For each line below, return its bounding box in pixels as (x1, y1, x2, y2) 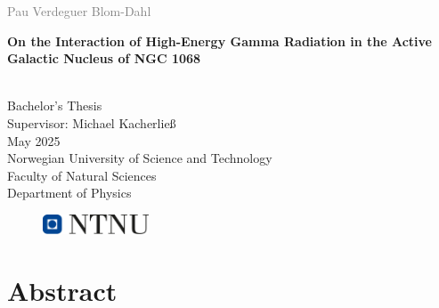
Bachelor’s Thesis (7, 96, 102, 115)
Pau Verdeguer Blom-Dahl (7, 2, 151, 20)
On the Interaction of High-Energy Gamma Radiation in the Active (7, 31, 432, 50)
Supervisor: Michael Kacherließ (7, 113, 176, 132)
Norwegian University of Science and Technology (7, 149, 272, 167)
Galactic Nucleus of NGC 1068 (7, 49, 201, 68)
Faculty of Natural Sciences (7, 166, 157, 184)
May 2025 (7, 131, 61, 150)
